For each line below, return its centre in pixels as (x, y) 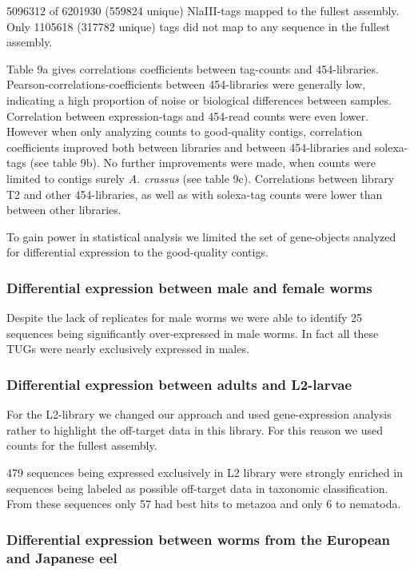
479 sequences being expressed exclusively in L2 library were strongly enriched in (205, 472)
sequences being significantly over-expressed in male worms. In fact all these (193, 333)
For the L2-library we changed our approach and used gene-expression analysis (199, 414)
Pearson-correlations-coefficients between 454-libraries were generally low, (186, 84)
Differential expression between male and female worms (189, 287)
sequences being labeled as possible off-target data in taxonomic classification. (197, 488)
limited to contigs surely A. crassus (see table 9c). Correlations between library (201, 178)
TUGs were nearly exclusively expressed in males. (128, 349)
